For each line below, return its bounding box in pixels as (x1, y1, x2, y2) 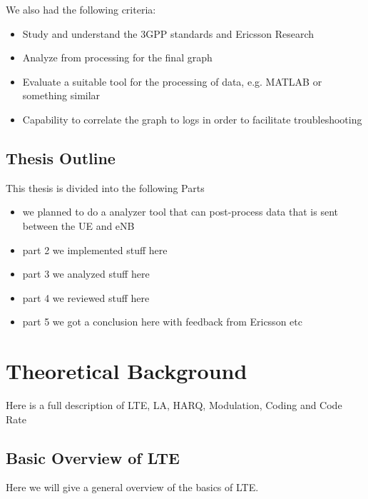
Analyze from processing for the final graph (22, 50, 213, 65)
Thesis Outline (6, 146, 116, 168)
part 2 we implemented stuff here (22, 242, 168, 257)
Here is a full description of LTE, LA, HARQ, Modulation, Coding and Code (6, 398, 342, 413)
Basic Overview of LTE (6, 446, 180, 468)
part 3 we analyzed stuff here (22, 266, 150, 281)
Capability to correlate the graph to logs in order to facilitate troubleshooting (22, 111, 362, 126)
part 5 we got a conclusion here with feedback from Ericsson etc (22, 314, 302, 329)
